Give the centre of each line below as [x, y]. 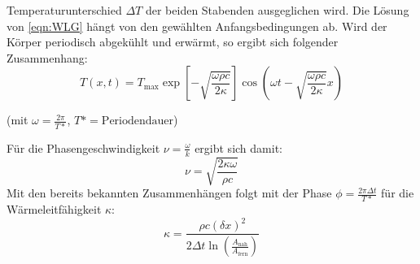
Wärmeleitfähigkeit [54, 209]
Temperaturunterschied [64, 10]
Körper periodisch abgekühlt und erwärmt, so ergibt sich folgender [173, 42]
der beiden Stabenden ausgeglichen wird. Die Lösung [277, 10]
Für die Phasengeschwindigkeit [83, 147]
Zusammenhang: [47, 57]
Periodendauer [138, 121]
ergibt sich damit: [238, 147]
